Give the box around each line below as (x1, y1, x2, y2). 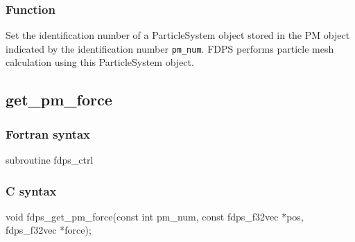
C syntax (6, 182, 57, 199)
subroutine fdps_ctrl (6, 153, 94, 167)
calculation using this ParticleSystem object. (6, 55, 194, 69)
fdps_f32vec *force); (6, 223, 92, 237)
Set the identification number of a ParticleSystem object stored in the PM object (6, 28, 350, 42)
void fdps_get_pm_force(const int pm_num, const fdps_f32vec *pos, (6, 209, 304, 223)
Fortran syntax (6, 125, 91, 142)
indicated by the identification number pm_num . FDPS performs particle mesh (6, 41, 334, 55)
